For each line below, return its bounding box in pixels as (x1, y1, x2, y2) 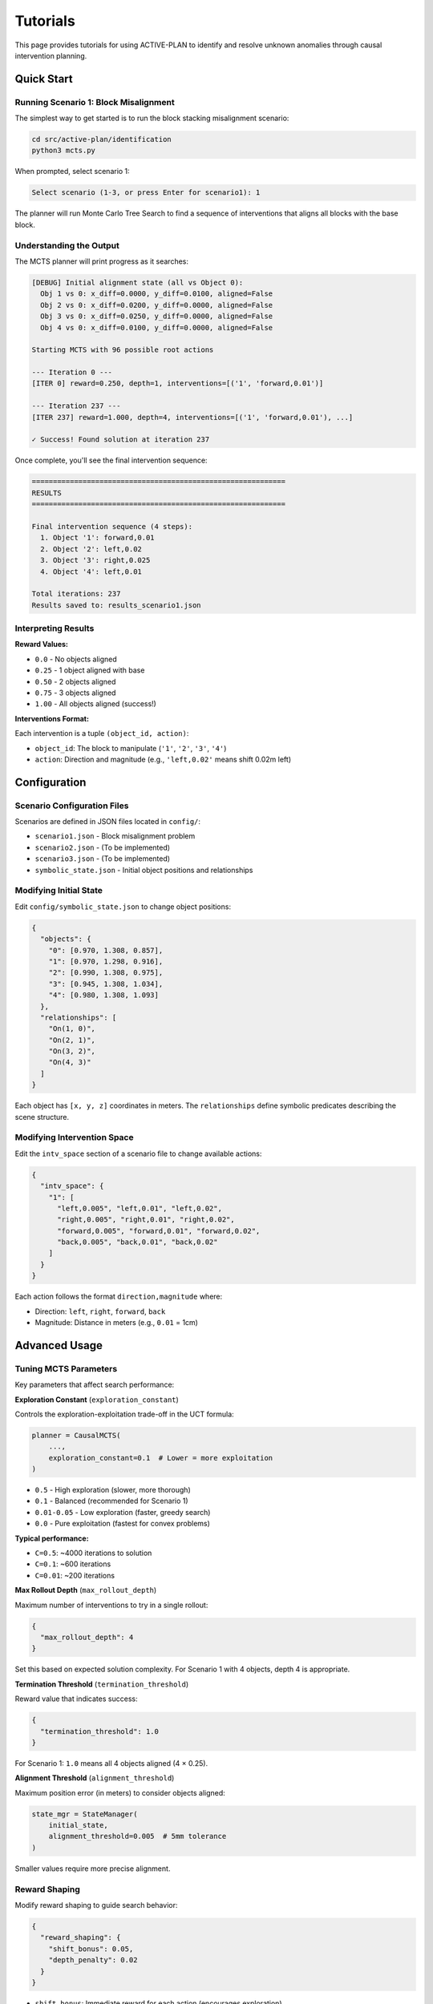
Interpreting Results (14, 623, 95, 634)
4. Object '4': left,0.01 (40, 567, 142, 576)
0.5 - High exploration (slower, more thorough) (34, 1485, 192, 1495)
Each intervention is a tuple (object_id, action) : (14, 729, 189, 738)
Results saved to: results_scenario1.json (31, 600, 201, 609)
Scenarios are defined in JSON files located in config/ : (14, 817, 200, 826)
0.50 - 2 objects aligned (34, 677, 116, 686)
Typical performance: (14, 1533, 89, 1543)
